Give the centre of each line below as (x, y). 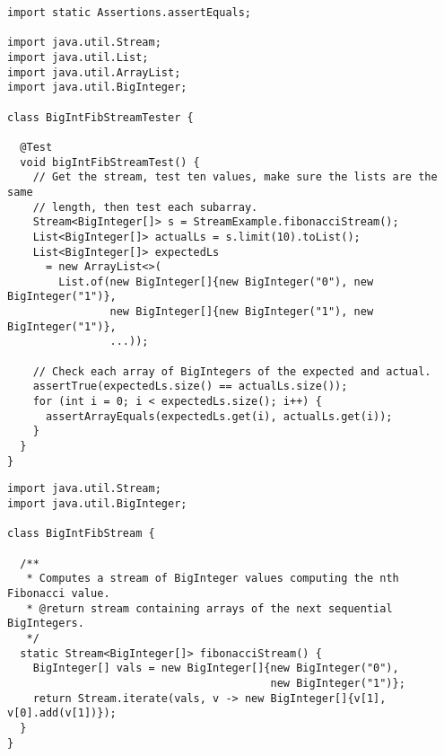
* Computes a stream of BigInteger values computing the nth (213, 579)
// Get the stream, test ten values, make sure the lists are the (235, 177)
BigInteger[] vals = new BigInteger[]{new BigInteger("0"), (216, 668)
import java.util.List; (78, 57)
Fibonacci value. (59, 593)
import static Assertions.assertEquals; (130, 13)
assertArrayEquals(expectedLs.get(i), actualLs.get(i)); (219, 416)
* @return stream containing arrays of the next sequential (209, 608)
